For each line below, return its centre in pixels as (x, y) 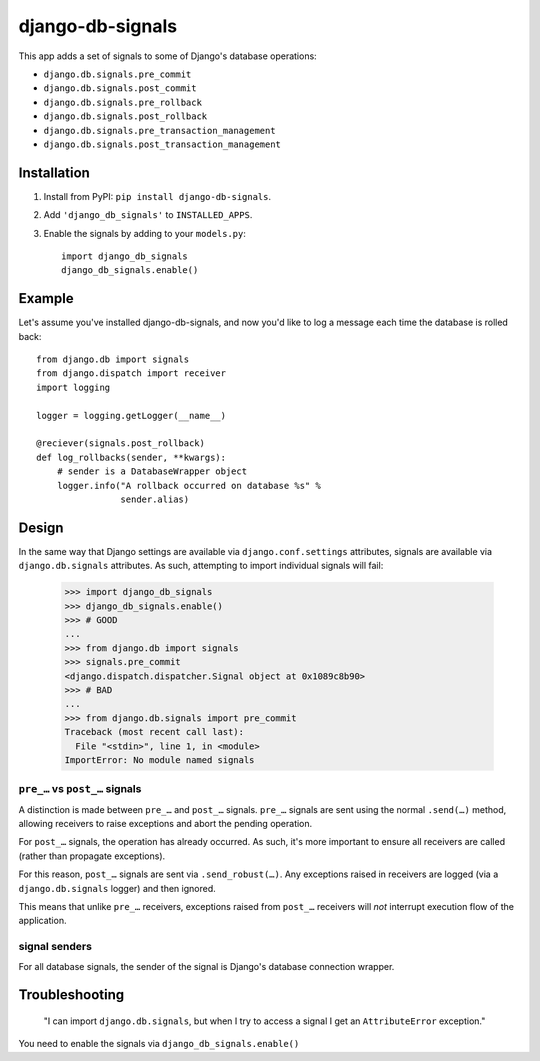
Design (41, 527)
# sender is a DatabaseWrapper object (152, 471)
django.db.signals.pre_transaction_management (159, 130)
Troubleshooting (71, 995)
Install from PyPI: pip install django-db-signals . (157, 196)
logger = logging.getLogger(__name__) (131, 415)
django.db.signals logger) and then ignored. (117, 888)
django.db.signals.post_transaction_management (162, 144)
